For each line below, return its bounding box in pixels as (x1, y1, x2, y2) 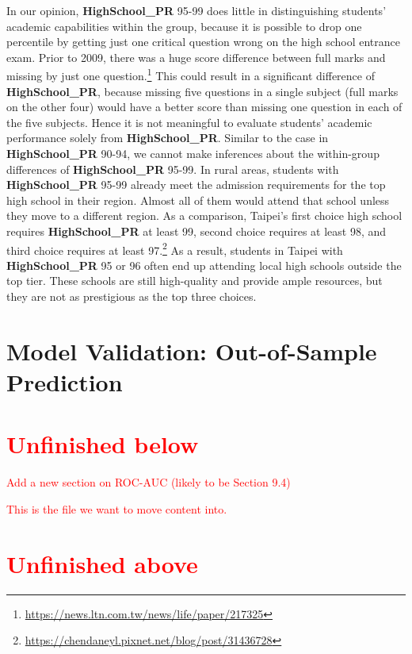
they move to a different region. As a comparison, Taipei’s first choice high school (6, 207, 402, 224)
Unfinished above (6, 547, 198, 579)
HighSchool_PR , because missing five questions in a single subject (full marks (6, 83, 399, 99)
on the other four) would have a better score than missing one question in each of (6, 98, 402, 115)
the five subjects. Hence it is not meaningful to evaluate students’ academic (6, 113, 372, 130)
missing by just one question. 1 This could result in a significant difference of (6, 65, 375, 84)
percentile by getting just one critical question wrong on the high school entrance (6, 33, 400, 50)
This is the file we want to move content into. (6, 500, 227, 517)
